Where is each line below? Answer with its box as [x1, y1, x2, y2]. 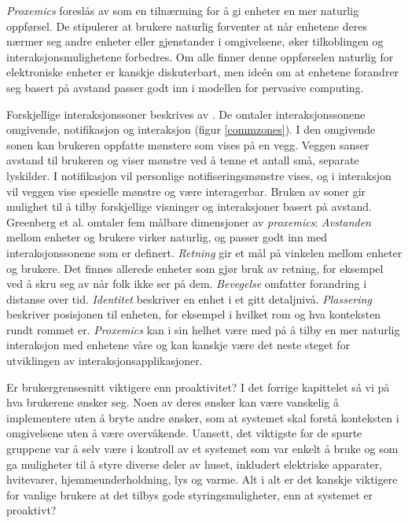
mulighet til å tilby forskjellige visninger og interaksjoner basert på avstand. [6, 198, 372, 215]
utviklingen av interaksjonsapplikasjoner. [6, 352, 203, 369]
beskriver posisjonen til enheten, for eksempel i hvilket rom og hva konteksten [6, 306, 381, 322]
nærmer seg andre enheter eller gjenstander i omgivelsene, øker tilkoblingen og [6, 33, 384, 50]
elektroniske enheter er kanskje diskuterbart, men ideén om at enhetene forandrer [6, 64, 399, 80]
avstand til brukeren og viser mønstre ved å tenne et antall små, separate [6, 152, 359, 168]
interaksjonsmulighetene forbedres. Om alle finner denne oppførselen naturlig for [6, 48, 394, 64]
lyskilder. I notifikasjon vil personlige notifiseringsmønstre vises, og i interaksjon [6, 167, 391, 183]
